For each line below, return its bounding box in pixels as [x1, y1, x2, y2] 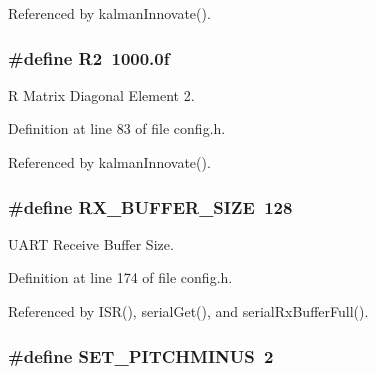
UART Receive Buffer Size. [8, 233, 174, 254]
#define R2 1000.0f [8, 45, 170, 70]
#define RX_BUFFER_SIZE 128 [8, 194, 293, 219]
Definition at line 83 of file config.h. [8, 118, 226, 139]
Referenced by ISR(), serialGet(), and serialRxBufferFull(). [8, 301, 369, 321]
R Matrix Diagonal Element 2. [8, 84, 195, 105]
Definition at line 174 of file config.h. [8, 267, 233, 288]
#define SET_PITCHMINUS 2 [8, 343, 274, 368]
